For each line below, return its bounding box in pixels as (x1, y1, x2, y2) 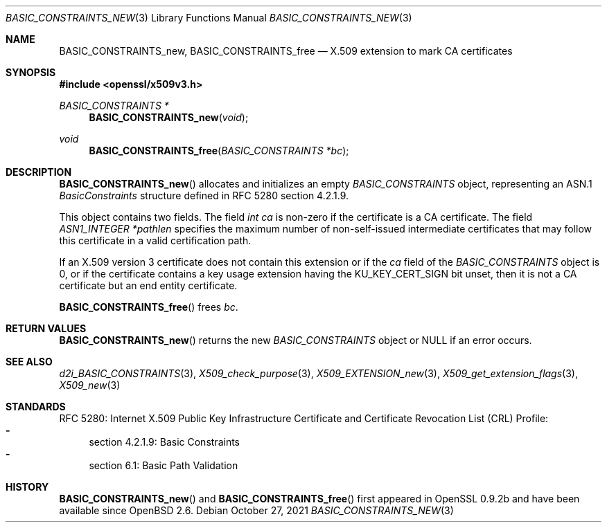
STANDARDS (6, 401, 66, 412)
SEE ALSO (6, 356, 53, 367)
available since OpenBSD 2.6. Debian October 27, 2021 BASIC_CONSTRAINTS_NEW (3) (59, 504, 454, 516)
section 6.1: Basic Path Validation (89, 459, 238, 471)
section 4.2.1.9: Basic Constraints (89, 436, 240, 448)
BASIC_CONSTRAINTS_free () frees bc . (59, 301, 238, 313)
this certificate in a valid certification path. (59, 235, 252, 246)
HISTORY (6, 481, 49, 493)
